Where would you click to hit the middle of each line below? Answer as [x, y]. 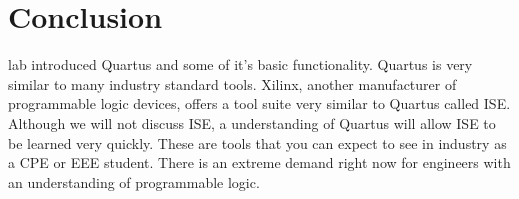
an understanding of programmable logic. [134, 181]
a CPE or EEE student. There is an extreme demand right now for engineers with [259, 162]
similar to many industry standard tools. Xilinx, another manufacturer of [232, 83]
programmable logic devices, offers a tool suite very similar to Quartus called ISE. [259, 103]
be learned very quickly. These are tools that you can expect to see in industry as [257, 142]
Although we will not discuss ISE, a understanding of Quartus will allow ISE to [252, 122]
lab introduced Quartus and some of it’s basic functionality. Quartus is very [240, 64]
